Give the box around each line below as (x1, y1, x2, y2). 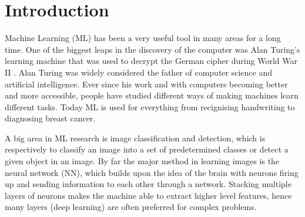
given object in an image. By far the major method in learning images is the (5, 155, 280, 167)
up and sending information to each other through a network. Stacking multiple (5, 178, 291, 190)
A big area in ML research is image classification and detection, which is (5, 131, 266, 144)
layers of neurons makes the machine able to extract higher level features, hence (5, 189, 292, 201)
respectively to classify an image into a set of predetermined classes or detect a (5, 143, 289, 155)
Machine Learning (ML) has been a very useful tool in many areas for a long (5, 32, 281, 44)
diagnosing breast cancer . (5, 112, 96, 124)
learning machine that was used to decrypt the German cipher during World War (5, 55, 297, 67)
